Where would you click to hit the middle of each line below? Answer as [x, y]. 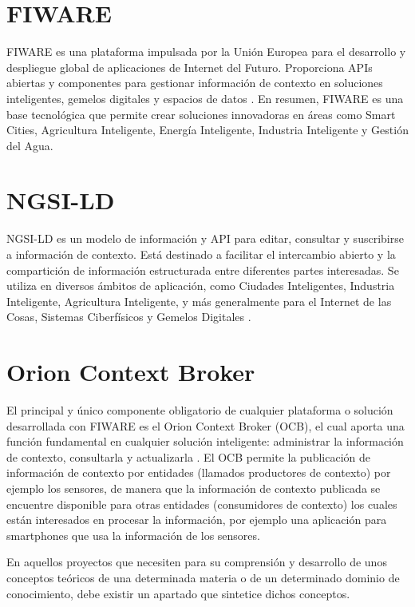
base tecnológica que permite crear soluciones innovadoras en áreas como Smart [201, 114]
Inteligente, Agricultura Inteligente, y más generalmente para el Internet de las [199, 301]
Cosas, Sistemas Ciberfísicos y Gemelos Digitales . [129, 317]
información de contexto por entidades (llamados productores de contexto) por [199, 472]
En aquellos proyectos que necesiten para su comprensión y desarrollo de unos [197, 562]
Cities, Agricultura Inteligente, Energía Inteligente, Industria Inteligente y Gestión [207, 130]
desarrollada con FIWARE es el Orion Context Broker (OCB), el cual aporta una [206, 425]
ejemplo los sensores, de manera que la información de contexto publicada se [194, 488]
